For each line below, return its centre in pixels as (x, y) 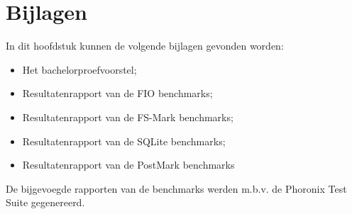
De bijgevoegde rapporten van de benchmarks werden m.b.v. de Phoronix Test (176, 188)
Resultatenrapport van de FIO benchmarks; (117, 93)
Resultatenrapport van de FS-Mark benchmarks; (128, 117)
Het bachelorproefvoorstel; (79, 69)
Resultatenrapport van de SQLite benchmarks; (124, 141)
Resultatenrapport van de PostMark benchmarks (128, 165)
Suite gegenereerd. (45, 202)
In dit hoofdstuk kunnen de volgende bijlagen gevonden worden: (145, 46)
